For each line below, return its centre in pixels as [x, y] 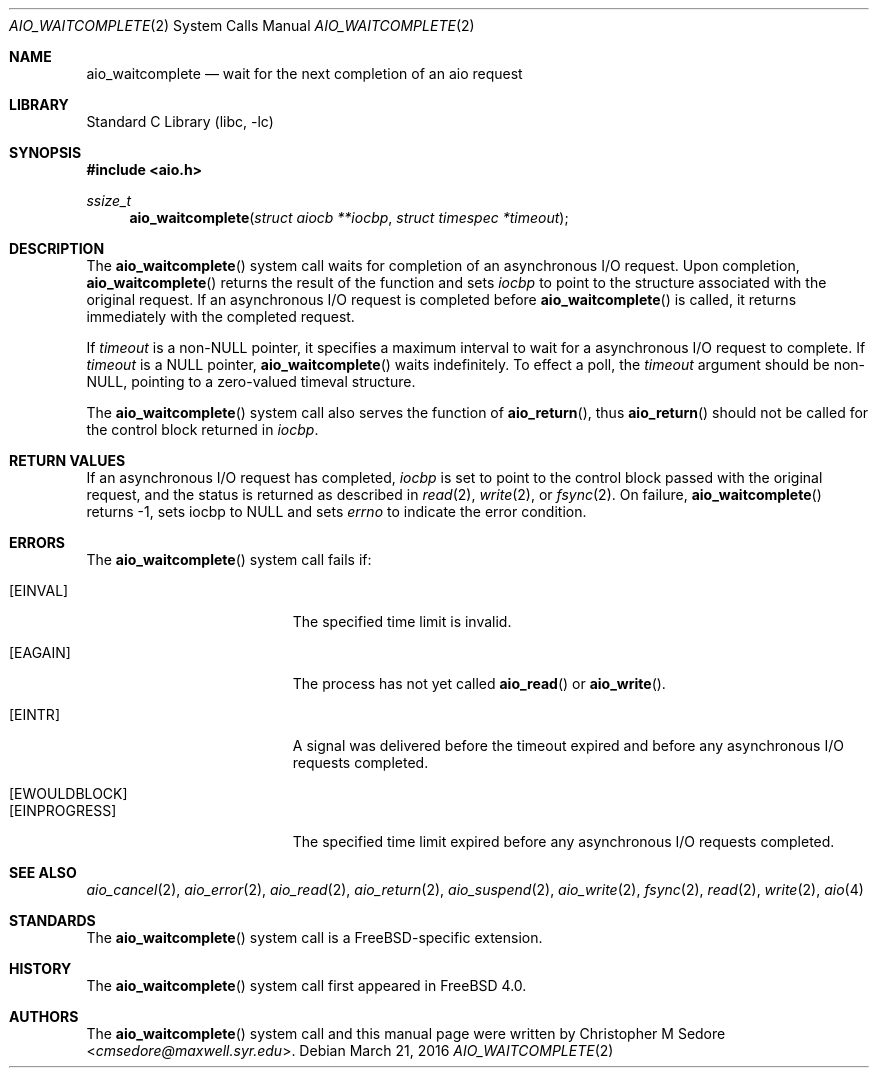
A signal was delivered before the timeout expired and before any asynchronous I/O [568, 745]
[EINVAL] [39, 590]
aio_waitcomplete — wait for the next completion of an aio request [304, 73]
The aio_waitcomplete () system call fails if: [229, 559]
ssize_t [109, 200]
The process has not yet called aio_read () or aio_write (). [479, 683]
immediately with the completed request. [220, 316]
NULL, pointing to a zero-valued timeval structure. [251, 381]
